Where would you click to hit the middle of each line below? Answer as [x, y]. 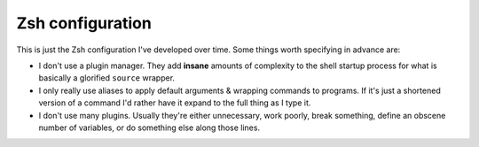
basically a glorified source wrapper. [107, 78]
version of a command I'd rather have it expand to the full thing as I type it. [175, 103]
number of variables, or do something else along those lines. [149, 128]
